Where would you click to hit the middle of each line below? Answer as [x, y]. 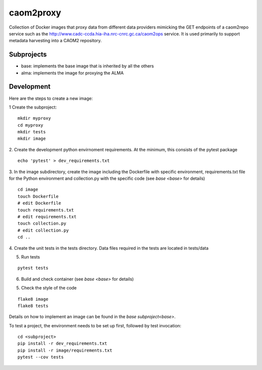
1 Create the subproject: [33, 107]
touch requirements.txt [46, 210]
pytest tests [33, 268]
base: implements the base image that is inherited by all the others [88, 66]
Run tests [31, 257]
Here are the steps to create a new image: [51, 98]
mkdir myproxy [34, 118]
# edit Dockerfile [40, 203]
